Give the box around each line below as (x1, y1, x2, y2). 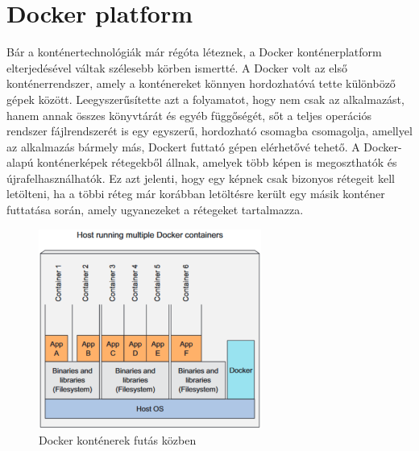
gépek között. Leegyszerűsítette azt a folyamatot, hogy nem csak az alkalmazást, (6, 90, 404, 107)
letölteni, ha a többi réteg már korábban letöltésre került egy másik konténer (6, 185, 385, 202)
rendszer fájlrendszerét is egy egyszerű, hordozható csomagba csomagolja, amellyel (6, 122, 413, 139)
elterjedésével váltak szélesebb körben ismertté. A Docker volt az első (6, 59, 347, 76)
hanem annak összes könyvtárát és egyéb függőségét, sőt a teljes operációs (6, 106, 371, 123)
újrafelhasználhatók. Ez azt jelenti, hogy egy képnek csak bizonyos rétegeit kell (6, 169, 395, 186)
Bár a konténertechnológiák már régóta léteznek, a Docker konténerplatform (6, 43, 382, 60)
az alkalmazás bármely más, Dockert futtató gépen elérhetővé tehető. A (6, 138, 360, 155)
